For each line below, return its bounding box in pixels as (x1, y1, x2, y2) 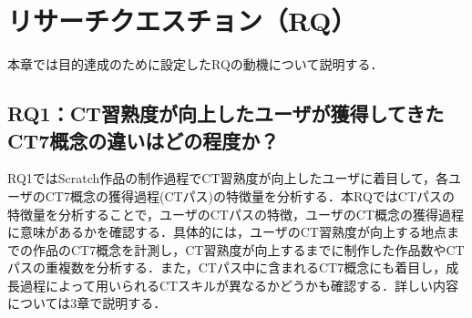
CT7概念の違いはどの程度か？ (7, 126, 280, 154)
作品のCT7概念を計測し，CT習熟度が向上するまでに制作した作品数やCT (32, 240, 465, 259)
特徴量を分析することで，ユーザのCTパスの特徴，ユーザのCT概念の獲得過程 (7, 204, 464, 223)
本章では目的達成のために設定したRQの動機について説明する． (7, 55, 384, 74)
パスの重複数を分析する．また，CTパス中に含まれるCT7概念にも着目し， (7, 258, 446, 277)
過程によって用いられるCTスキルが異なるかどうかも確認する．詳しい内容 (19, 275, 459, 294)
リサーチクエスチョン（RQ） (7, 2, 357, 39)
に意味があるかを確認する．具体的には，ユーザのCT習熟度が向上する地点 (7, 222, 446, 241)
